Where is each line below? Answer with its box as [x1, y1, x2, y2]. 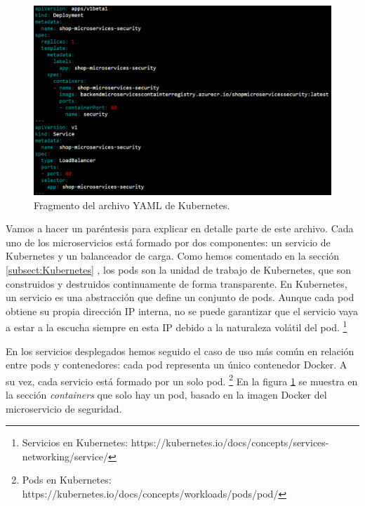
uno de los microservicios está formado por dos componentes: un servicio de [6, 234, 331, 249]
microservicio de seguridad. [6, 401, 122, 415]
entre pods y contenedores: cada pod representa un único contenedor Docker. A [6, 357, 347, 372]
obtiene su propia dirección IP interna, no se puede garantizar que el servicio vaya [6, 303, 358, 318]
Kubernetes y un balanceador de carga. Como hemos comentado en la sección [6, 248, 340, 263]
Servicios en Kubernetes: [22, 435, 128, 450]
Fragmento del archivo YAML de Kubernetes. [34, 197, 230, 212]
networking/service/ [22, 448, 109, 463]
